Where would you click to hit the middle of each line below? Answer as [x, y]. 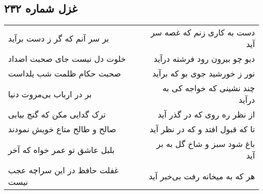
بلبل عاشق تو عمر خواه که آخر [61, 149]
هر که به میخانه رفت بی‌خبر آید [202, 176]
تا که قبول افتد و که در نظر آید [202, 129]
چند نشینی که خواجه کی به [209, 88]
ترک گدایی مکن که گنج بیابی [57, 114]
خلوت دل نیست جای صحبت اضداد [67, 59]
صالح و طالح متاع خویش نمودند [62, 129]
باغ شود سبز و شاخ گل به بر [206, 144]
